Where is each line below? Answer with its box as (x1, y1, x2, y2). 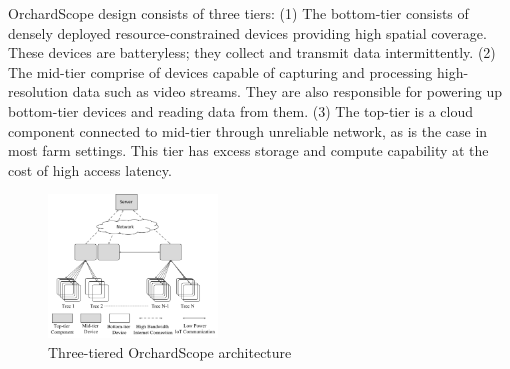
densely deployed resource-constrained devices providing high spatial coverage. (8, 22, 487, 43)
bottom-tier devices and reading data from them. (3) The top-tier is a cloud (8, 100, 474, 121)
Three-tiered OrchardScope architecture (48, 342, 292, 363)
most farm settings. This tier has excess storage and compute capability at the (8, 140, 489, 161)
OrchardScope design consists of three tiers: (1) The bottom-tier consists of (8, 3, 469, 23)
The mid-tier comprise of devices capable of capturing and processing (8, 61, 433, 82)
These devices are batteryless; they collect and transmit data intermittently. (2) (8, 42, 496, 63)
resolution (8, 81, 69, 102)
